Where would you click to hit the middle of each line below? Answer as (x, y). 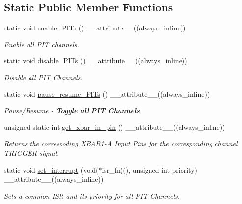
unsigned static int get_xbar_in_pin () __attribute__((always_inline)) (115, 127)
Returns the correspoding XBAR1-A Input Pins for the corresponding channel (121, 143)
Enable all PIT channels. (42, 44)
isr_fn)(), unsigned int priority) (150, 169)
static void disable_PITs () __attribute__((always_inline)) (96, 61)
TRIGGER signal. (31, 153)
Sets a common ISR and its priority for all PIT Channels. (92, 195)
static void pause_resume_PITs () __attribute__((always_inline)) (107, 94)
